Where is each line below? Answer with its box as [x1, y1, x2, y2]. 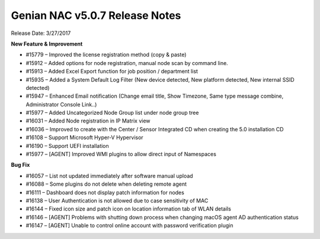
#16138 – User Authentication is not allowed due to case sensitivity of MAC [25, 197, 209, 204]
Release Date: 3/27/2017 [11, 30, 71, 37]
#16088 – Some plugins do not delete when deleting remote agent [25, 180, 187, 188]
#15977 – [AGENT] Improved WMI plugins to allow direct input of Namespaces [25, 151, 216, 158]
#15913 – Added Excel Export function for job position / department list [25, 68, 199, 75]
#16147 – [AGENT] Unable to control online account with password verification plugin [25, 222, 233, 229]
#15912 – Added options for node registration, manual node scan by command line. [25, 59, 228, 66]
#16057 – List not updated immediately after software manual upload [25, 172, 193, 179]
